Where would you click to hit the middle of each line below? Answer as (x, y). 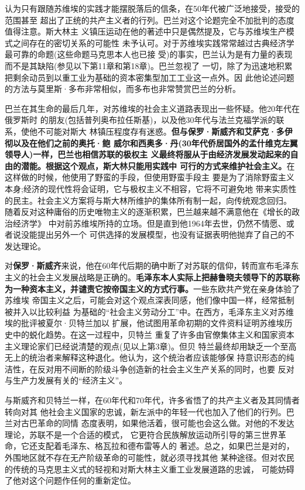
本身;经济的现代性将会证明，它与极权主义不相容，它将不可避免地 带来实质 (147, 188)
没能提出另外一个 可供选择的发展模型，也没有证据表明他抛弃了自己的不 (157, 234)
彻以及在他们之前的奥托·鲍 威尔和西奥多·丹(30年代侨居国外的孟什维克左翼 (151, 143)
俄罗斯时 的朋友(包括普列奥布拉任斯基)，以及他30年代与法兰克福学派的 (140, 120)
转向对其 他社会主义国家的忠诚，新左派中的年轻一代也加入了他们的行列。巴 (150, 411)
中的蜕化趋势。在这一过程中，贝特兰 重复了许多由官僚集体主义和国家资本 (153, 335)
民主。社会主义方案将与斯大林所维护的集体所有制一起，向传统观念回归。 (152, 200)
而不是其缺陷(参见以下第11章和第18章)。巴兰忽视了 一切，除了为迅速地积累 (149, 65)
